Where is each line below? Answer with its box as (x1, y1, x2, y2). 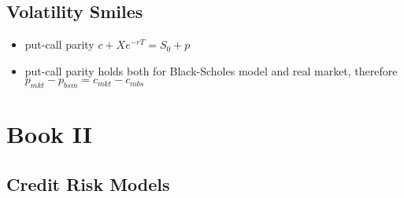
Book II (6, 118, 93, 150)
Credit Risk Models (6, 171, 170, 196)
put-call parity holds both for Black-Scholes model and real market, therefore (24, 62, 398, 79)
